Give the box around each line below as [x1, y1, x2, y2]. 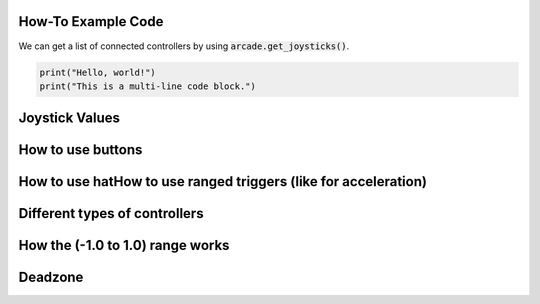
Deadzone [18, 269, 84, 286]
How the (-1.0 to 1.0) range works [18, 237, 230, 254]
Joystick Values [18, 110, 120, 127]
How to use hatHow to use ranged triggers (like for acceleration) [18, 173, 427, 190]
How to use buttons [18, 141, 143, 159]
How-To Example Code [18, 13, 164, 30]
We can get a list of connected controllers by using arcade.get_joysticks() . [18, 40, 350, 52]
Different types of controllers [18, 205, 204, 222]
